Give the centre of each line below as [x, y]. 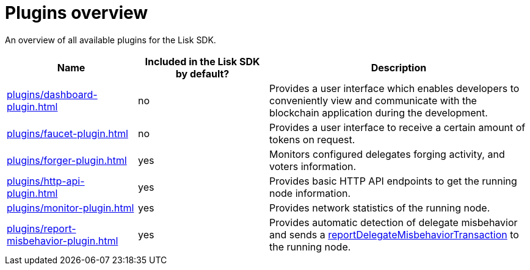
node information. [310, 193]
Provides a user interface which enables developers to [394, 88]
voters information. [313, 166]
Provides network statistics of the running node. [380, 208]
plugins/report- [42, 228]
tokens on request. [312, 139]
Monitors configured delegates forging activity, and [387, 154]
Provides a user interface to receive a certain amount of [397, 127]
